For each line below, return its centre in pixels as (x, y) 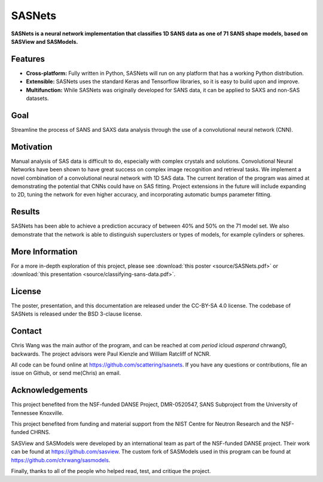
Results (25, 212)
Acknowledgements (49, 390)
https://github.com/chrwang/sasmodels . (61, 460)
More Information (44, 251)
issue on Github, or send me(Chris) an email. (66, 373)
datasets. (37, 98)
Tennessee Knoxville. (37, 413)
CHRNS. (40, 432)
